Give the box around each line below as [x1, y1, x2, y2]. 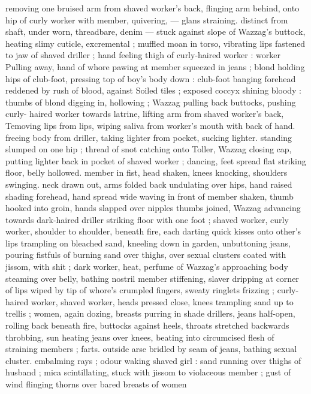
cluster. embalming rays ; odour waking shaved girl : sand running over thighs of [5, 354, 301, 366]
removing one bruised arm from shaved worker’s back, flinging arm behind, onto [5, 2, 300, 14]
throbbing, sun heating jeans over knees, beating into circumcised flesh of [5, 330, 274, 343]
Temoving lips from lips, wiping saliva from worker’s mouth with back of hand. [5, 119, 295, 131]
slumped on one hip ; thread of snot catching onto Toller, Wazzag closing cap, [5, 143, 292, 155]
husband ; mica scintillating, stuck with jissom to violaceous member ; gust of [5, 366, 291, 378]
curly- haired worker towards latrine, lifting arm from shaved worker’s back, [5, 107, 284, 120]
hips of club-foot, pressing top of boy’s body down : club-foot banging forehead [5, 72, 296, 85]
